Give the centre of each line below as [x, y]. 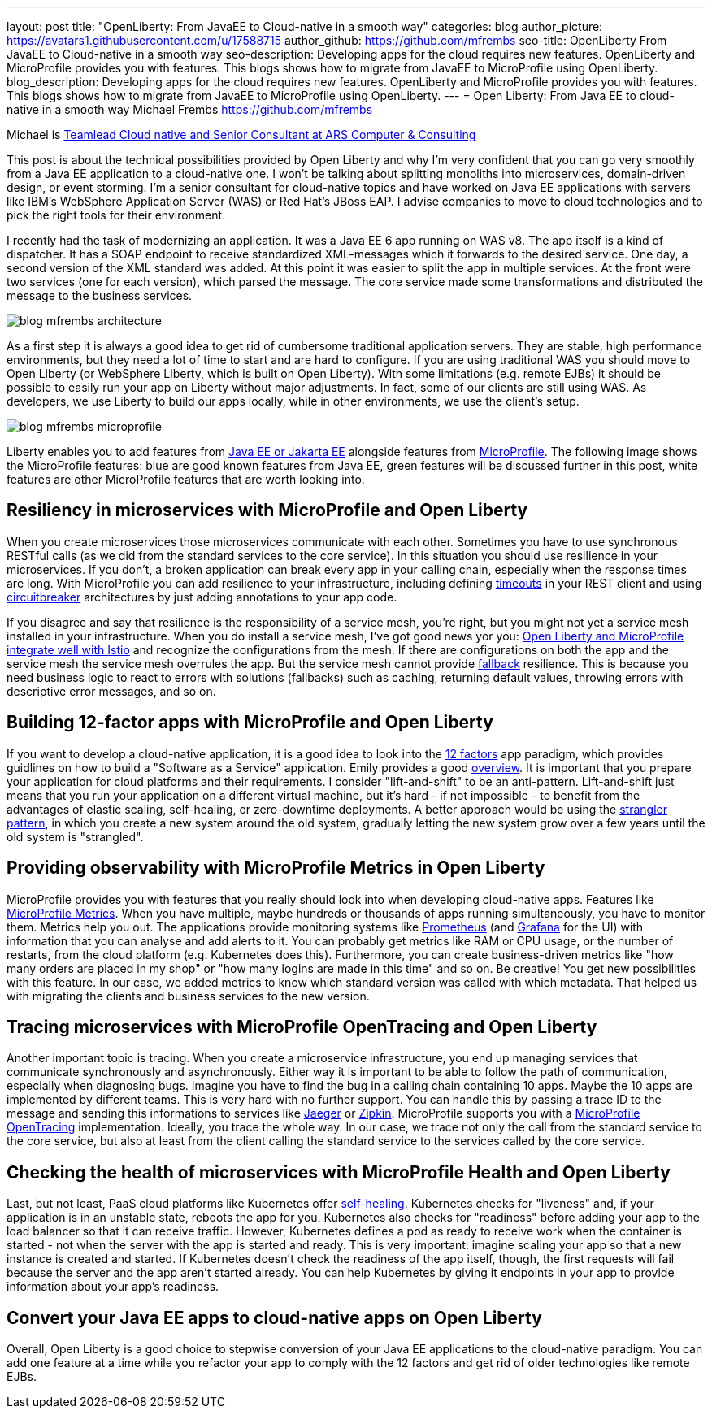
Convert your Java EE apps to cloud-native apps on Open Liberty [274, 1317]
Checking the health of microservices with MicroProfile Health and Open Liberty [339, 1172]
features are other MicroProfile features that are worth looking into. [186, 479]
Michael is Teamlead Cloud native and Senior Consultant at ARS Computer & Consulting [241, 135]
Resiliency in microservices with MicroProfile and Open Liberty [267, 510]
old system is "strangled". [75, 836]
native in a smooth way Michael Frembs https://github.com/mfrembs [190, 109]
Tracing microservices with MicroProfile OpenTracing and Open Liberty [302, 1027]
